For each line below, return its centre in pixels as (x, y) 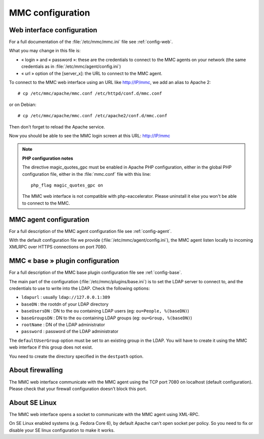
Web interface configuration (53, 30)
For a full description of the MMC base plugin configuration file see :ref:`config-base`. (96, 272)
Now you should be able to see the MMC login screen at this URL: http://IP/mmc (90, 136)
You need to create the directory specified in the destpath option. (76, 356)
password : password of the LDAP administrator (70, 332)
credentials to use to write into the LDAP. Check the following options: (79, 289)
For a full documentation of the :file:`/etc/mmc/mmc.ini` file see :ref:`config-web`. (91, 42)
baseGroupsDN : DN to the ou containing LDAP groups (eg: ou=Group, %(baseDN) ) (107, 318)
